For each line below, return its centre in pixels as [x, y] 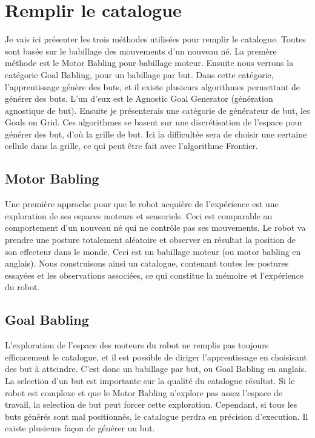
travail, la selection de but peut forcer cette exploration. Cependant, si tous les [151, 404]
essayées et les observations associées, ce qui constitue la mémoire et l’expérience [154, 275]
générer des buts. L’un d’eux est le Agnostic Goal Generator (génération [139, 98]
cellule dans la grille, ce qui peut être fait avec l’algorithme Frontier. [131, 146]
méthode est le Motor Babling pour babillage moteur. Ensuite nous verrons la [149, 63]
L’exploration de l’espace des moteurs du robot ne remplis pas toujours [137, 345]
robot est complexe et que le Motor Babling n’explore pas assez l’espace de [144, 392]
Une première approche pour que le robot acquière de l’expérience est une [142, 204]
